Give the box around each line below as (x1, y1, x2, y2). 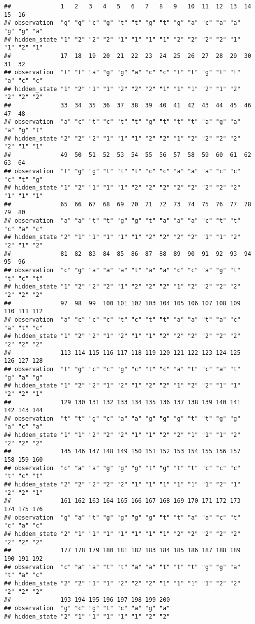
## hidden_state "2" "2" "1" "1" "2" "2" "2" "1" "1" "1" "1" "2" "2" (4, 579, 241, 587)
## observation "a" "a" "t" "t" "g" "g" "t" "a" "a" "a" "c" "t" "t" (4, 217, 241, 225)
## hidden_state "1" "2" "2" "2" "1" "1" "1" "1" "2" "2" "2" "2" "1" (4, 36, 241, 43)
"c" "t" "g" (4, 176, 43, 183)
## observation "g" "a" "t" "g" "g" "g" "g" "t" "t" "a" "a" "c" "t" (4, 514, 241, 521)
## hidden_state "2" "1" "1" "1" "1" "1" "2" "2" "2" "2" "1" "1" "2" (4, 234, 241, 241)
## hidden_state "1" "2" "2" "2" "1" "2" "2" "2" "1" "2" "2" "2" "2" (4, 283, 241, 290)
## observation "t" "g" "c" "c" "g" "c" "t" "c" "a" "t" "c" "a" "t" (4, 365, 241, 373)
